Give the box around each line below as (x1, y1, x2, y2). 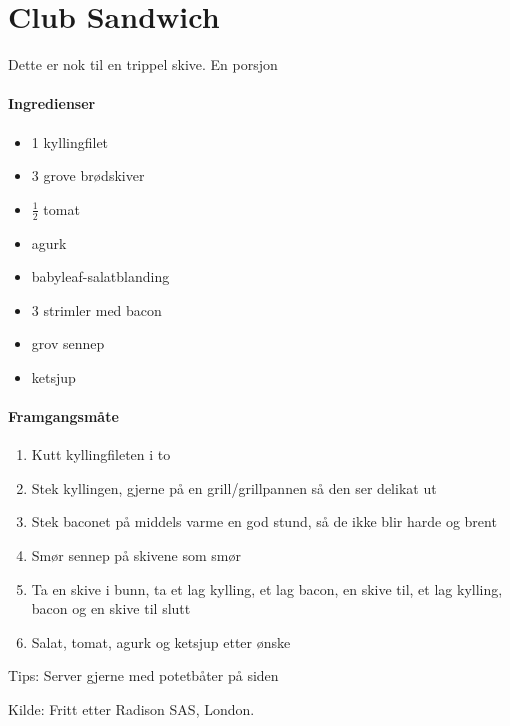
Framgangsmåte (8, 406, 119, 427)
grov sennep (31, 333, 105, 354)
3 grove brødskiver (31, 165, 145, 186)
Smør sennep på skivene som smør (31, 545, 241, 566)
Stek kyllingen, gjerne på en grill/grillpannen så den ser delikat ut (31, 477, 437, 498)
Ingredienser (8, 93, 96, 114)
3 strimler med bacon (31, 299, 162, 320)
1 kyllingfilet (31, 131, 109, 152)
